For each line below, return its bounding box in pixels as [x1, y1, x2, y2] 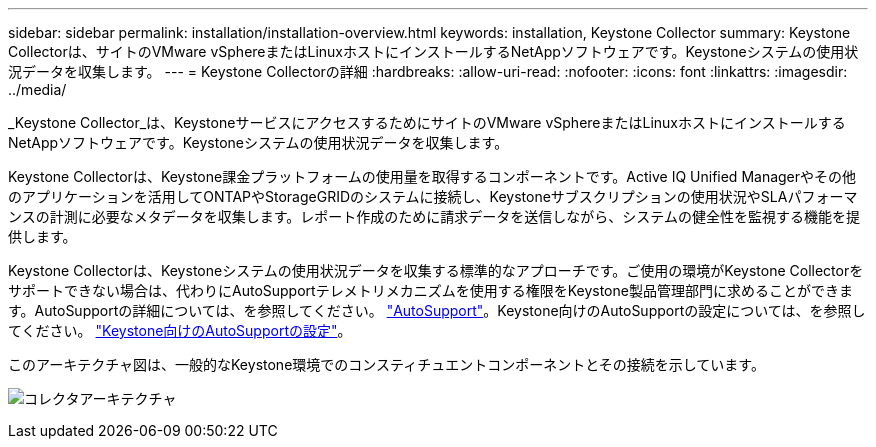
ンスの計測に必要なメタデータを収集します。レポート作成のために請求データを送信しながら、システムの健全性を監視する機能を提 [8, 208, 860, 225]
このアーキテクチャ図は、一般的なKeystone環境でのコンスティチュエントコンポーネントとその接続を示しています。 [8, 356, 765, 373]
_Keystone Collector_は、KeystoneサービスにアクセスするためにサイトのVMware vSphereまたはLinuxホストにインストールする [8, 114, 846, 131]
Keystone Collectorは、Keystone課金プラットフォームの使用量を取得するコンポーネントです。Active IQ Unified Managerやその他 [8, 168, 857, 185]
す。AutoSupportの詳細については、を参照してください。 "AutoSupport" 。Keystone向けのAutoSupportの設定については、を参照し [8, 302, 866, 319]
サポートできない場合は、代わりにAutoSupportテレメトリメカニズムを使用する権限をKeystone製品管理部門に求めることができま [8, 282, 853, 299]
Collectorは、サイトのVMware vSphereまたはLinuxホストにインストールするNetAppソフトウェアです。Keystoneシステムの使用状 [8, 43, 859, 60]
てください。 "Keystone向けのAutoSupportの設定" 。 [8, 322, 352, 339]
